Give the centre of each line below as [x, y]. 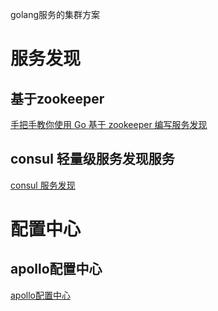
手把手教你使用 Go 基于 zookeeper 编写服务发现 [109, 124]
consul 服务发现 [43, 185]
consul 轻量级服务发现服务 [92, 159]
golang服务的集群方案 [55, 14]
